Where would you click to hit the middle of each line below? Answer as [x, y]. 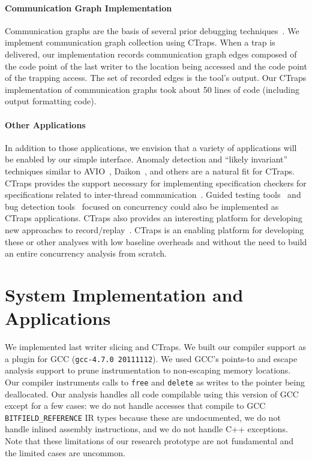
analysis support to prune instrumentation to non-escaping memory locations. [148, 370]
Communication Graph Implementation [88, 7]
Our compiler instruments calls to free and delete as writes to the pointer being [155, 382]
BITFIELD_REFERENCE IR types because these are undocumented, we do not [143, 417]
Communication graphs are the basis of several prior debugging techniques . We [152, 30]
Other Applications [45, 124]
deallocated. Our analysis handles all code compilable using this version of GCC [152, 394]
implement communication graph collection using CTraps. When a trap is [140, 42]
